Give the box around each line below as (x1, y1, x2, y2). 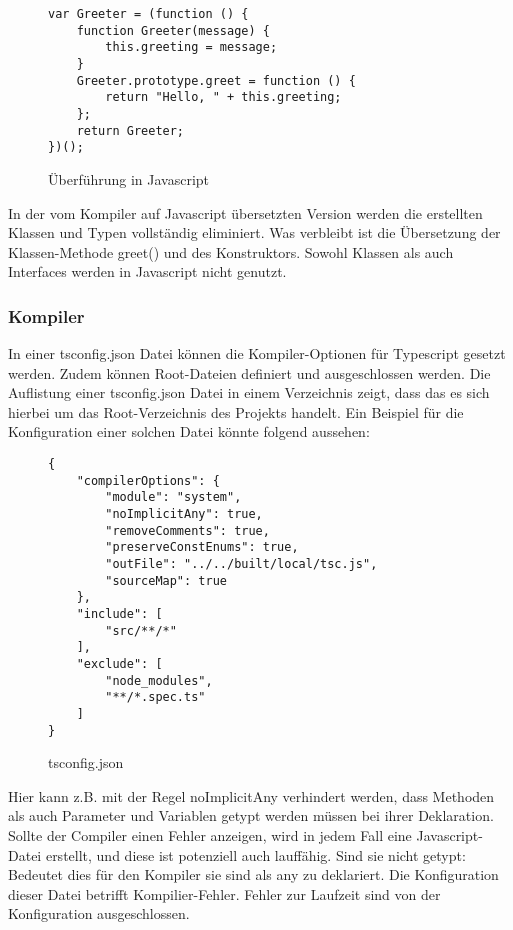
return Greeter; (76, 123, 185, 138)
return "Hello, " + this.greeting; (105, 90, 342, 105)
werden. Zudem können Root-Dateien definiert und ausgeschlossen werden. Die (8, 362, 491, 383)
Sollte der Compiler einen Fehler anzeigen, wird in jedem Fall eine (8, 825, 412, 845)
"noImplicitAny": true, (105, 507, 263, 522)
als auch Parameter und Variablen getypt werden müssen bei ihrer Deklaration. (8, 805, 494, 826)
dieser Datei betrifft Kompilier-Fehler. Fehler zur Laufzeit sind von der (8, 883, 441, 904)
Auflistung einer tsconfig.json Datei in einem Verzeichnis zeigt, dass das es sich (8, 382, 490, 403)
